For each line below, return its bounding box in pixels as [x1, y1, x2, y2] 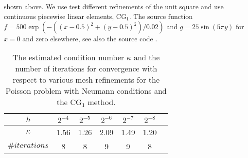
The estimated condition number [13, 51, 124, 63]
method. [88, 96, 116, 107]
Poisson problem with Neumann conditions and [5, 85, 167, 96]
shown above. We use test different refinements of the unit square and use [4, 1, 224, 11]
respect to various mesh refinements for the [13, 73, 160, 85]
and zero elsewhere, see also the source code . [22, 34, 158, 44]
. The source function [129, 11, 193, 21]
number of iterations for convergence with [15, 62, 158, 74]
